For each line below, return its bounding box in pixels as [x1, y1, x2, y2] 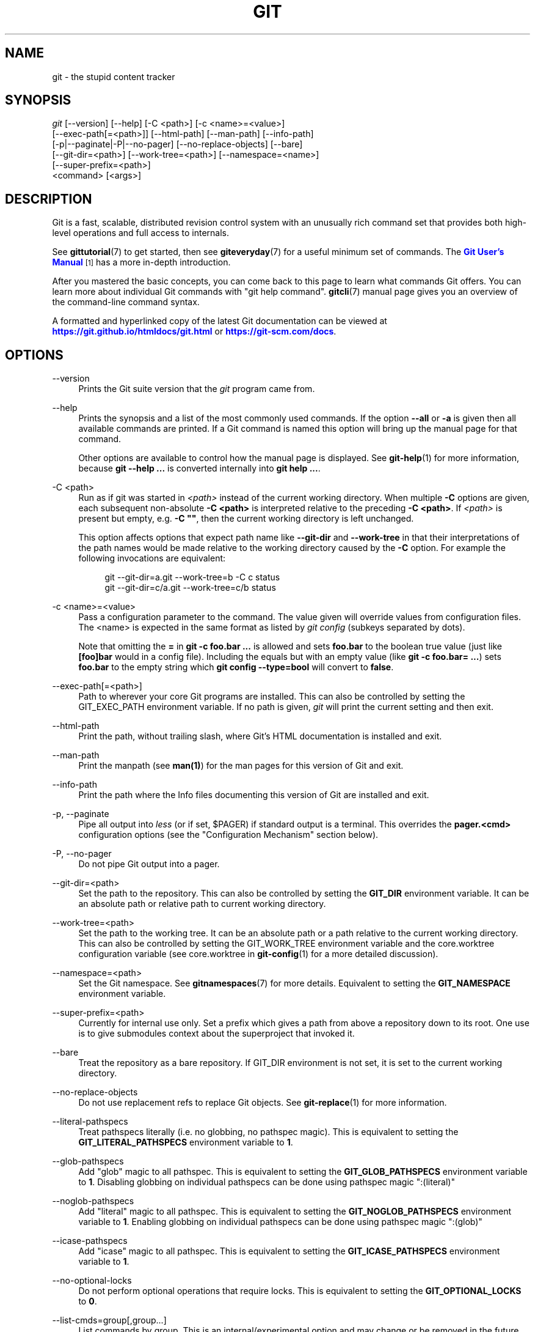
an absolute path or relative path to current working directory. [78, 898, 326, 909]
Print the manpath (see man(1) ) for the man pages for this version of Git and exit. [78, 760, 404, 771]
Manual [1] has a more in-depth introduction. [52, 257, 231, 268]
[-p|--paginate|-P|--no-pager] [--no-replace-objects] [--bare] [52, 139, 303, 150]
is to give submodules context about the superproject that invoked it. [78, 1028, 355, 1039]
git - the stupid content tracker [52, 71, 175, 82]
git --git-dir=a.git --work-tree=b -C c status [104, 572, 280, 583]
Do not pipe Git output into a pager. [78, 859, 220, 870]
